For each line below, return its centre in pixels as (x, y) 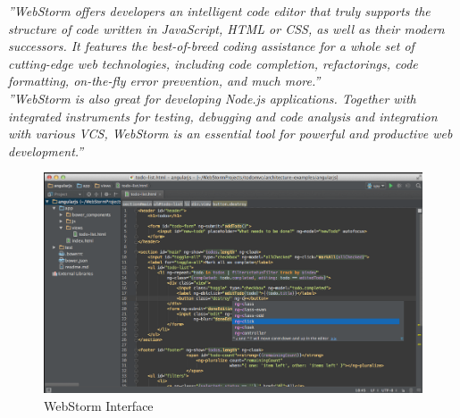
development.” (46, 150)
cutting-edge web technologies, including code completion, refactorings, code (213, 63)
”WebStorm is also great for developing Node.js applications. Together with (212, 98)
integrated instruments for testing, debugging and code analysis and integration (223, 116)
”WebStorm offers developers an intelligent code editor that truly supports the (219, 11)
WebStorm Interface (99, 405)
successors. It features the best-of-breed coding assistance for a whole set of (211, 46)
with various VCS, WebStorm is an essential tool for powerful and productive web (230, 134)
